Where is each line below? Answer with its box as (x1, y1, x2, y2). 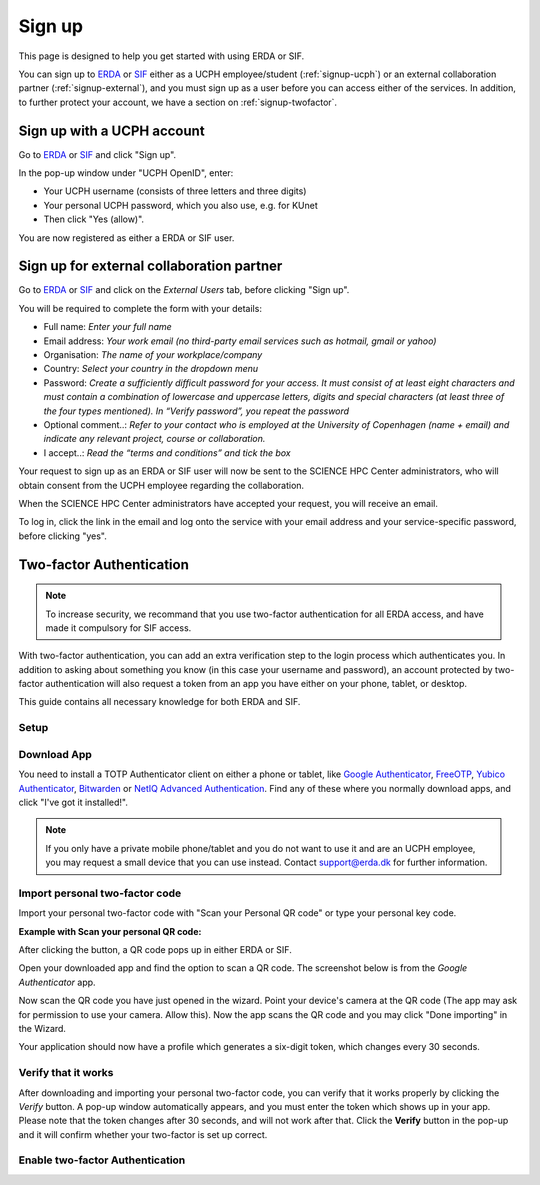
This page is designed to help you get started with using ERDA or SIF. (18, 50, 305, 62)
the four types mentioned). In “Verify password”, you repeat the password (43, 405, 350, 417)
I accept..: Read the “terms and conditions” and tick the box (43, 446, 292, 459)
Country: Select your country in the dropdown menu (43, 363, 259, 375)
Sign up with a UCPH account (18, 122, 205, 139)
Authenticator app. (18, 976, 96, 988)
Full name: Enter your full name (43, 321, 172, 333)
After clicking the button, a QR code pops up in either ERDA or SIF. (18, 944, 292, 956)
